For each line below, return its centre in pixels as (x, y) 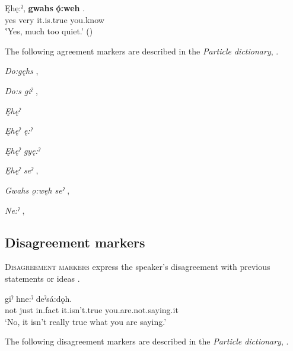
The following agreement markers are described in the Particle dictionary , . (142, 51)
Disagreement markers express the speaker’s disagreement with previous (138, 267)
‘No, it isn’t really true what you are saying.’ (86, 321)
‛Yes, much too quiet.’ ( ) (49, 31)
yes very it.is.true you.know (55, 19)
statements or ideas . (42, 278)
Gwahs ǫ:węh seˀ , (37, 190)
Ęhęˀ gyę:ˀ (23, 150)
